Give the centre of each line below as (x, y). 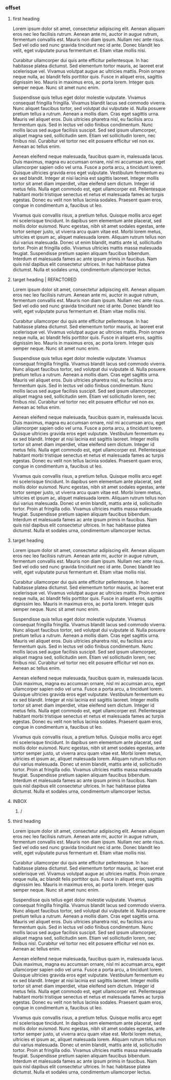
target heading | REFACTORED (45, 280)
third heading (27, 821)
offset (13, 8)
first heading (26, 19)
